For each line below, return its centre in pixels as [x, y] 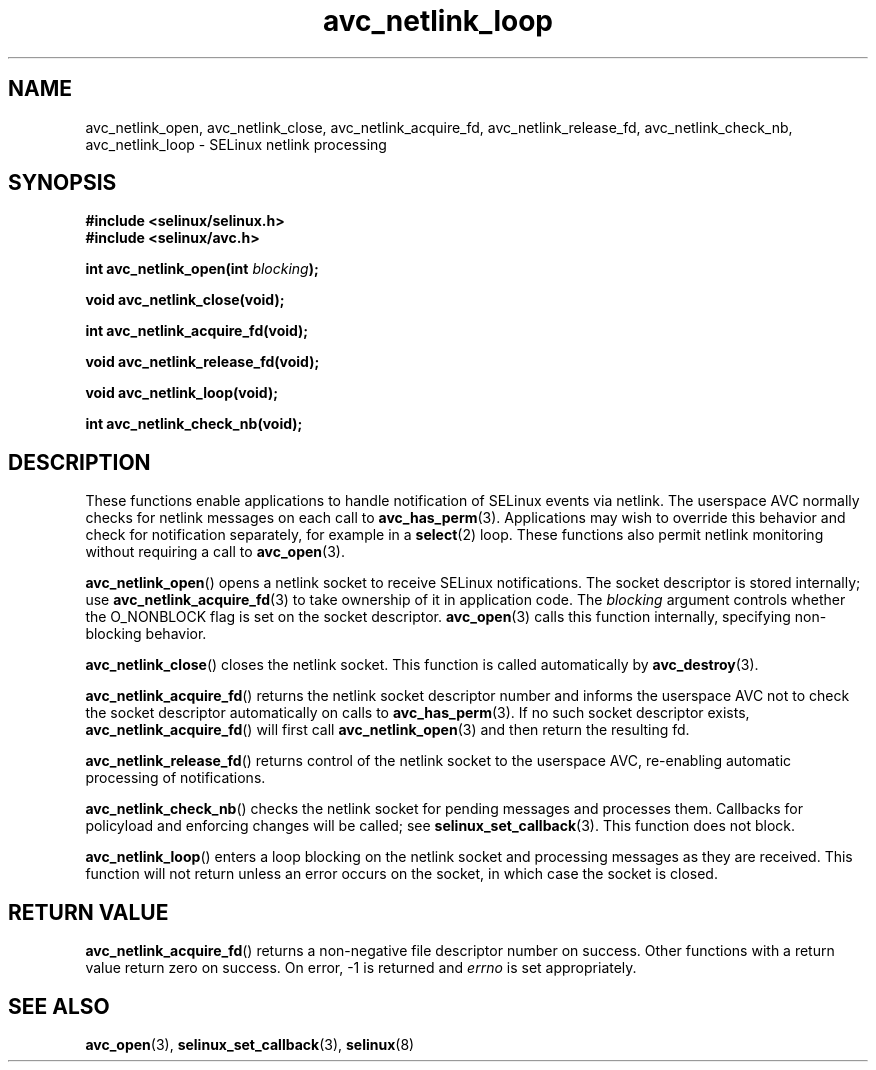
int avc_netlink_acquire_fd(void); [197, 331]
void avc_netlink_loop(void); [181, 393]
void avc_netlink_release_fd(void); [202, 362]
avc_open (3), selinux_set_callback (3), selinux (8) [250, 1044]
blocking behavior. [146, 634]
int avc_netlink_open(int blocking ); [202, 269]
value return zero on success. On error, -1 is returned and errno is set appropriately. [361, 968]
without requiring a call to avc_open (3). [215, 552]
